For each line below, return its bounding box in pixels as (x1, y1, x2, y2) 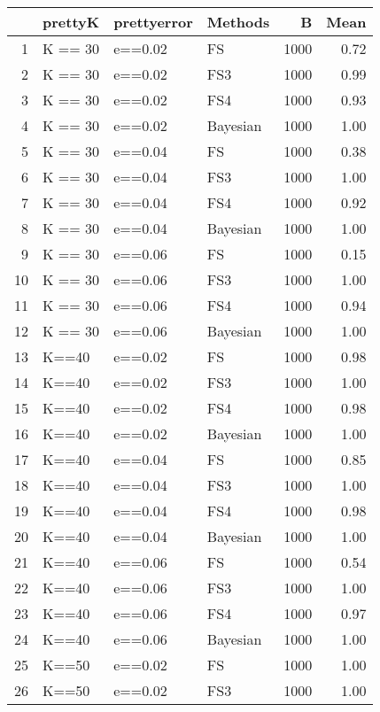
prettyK (43, 12, 100, 32)
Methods (206, 12, 270, 32)
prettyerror (113, 12, 193, 32)
